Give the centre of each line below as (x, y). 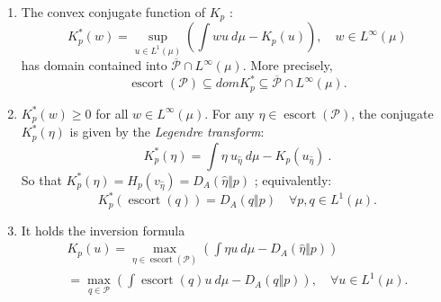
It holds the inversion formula (103, 230)
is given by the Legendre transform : (167, 132)
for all (112, 113)
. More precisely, (288, 65)
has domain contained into (94, 65)
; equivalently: (293, 179)
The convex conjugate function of (113, 12)
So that (41, 179)
